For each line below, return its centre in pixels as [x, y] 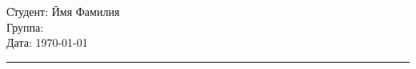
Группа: [25, 27]
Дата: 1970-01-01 [47, 42]
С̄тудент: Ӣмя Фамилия [63, 11]
